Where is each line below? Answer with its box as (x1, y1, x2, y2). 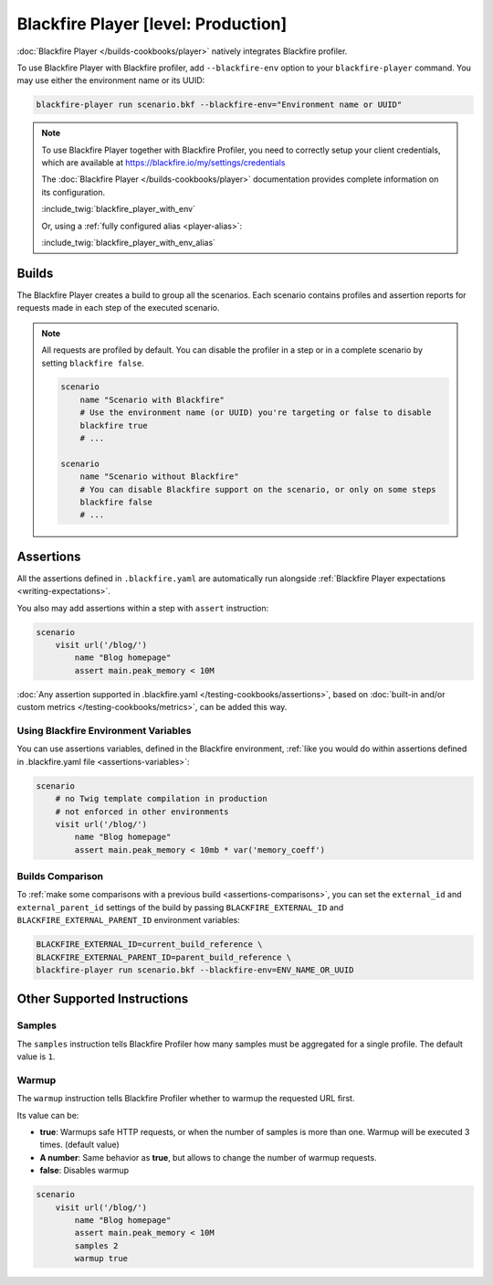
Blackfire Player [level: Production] (16, 14, 288, 34)
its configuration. (41, 186, 106, 197)
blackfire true (79, 420, 148, 430)
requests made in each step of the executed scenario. (16, 303, 220, 313)
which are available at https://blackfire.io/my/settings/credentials (41, 157, 286, 168)
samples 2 (74, 1240, 119, 1251)
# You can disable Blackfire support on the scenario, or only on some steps (79, 484, 437, 494)
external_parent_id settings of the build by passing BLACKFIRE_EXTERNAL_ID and (16, 901, 344, 913)
